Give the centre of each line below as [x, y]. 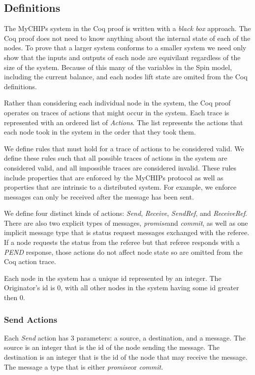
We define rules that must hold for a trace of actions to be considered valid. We [124, 148]
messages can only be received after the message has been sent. [99, 196]
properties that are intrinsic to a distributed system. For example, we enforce [120, 187]
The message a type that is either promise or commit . [84, 366]
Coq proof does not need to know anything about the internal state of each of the [127, 38]
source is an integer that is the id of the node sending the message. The [112, 347]
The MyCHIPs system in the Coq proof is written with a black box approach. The [127, 28]
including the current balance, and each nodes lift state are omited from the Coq [126, 77]
